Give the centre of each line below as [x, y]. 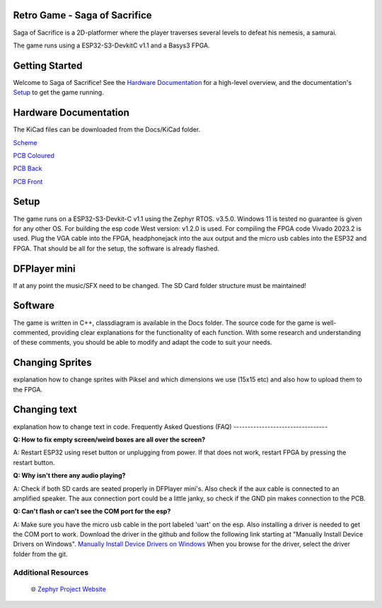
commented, [31, 332]
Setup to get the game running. [58, 93]
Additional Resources [51, 572]
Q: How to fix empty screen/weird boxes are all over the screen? [109, 440]
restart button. [34, 462]
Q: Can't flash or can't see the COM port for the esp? [92, 511]
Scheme [25, 142]
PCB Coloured [34, 155]
